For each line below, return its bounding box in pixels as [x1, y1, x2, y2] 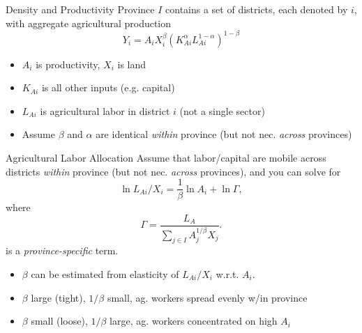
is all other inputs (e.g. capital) [41, 80, 175, 95]
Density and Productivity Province [6, 2, 155, 16]
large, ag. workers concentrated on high [110, 313, 278, 328]
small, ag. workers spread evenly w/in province [107, 290, 308, 304]
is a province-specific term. [6, 243, 119, 258]
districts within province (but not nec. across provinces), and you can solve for [6, 164, 341, 178]
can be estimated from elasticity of [31, 267, 179, 281]
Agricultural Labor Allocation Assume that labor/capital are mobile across [6, 150, 326, 165]
